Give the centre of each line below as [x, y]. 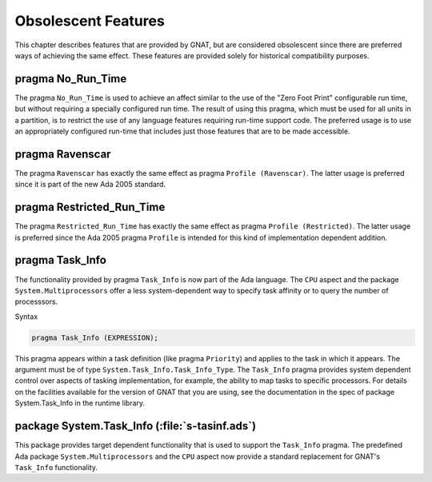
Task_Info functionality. [56, 467]
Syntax [26, 317]
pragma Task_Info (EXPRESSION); [95, 337]
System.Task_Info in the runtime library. [80, 403]
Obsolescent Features [90, 21]
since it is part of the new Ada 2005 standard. [90, 185]
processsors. [36, 302]
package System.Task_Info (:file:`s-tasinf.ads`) [135, 426]
